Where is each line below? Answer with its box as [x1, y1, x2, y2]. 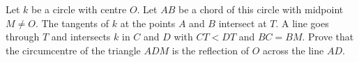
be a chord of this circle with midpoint [178, 2, 344, 16]
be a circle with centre [31, 2, 127, 16]
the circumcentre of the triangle [6, 42, 141, 57]
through [6, 29, 40, 44]
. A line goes [275, 15, 329, 30]
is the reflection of [171, 42, 249, 57]
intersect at [218, 15, 267, 30]
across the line [262, 42, 324, 57]
